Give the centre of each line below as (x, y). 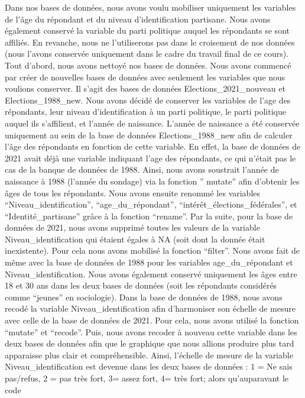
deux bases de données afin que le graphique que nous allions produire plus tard (150, 343)
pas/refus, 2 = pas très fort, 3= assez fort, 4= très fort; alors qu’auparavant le (147, 378)
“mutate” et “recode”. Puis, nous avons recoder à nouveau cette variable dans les (151, 331)
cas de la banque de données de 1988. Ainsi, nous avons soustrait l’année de (142, 169)
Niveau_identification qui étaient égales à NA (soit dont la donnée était (135, 239)
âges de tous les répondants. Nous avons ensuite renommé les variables (133, 192)
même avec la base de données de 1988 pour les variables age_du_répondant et (149, 262)
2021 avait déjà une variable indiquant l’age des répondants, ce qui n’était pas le (150, 158)
